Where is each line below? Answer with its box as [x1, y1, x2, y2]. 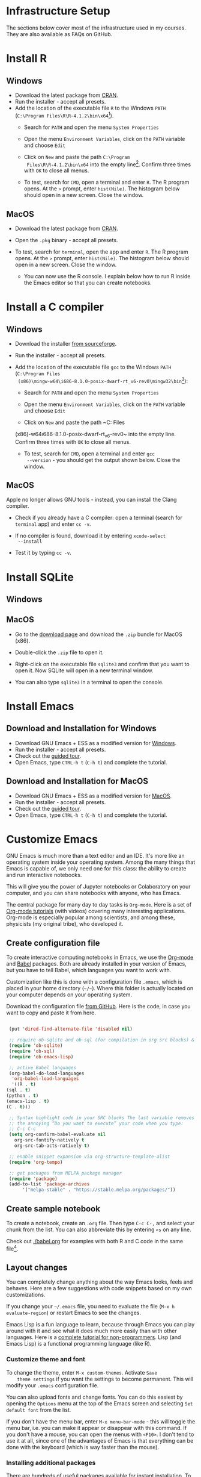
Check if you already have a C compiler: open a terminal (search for [14, 514, 183, 522]
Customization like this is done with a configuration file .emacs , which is [6, 978, 182, 985]
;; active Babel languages [8, 1064, 77, 1070]
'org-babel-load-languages [11, 1076, 79, 1082]
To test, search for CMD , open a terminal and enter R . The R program [23, 179, 190, 186]
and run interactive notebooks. [6, 872, 82, 879]
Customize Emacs [6, 832, 98, 846]
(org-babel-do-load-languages [8, 1070, 85, 1076]
